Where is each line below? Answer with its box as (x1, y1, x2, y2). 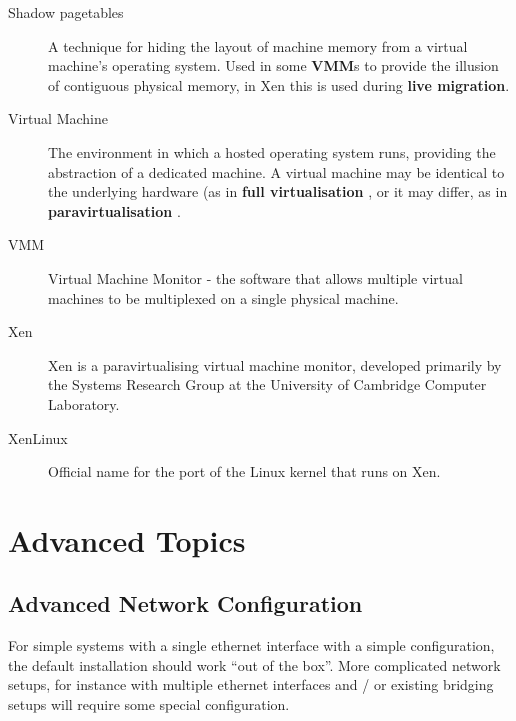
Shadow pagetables (8, 2, 124, 22)
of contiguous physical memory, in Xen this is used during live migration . (48, 74, 510, 95)
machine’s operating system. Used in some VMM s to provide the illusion (48, 55, 499, 76)
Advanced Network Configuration (8, 588, 363, 619)
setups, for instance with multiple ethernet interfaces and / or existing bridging (8, 674, 494, 695)
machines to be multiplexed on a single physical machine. (48, 287, 399, 308)
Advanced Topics (8, 519, 246, 560)
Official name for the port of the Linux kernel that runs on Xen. (48, 461, 441, 482)
